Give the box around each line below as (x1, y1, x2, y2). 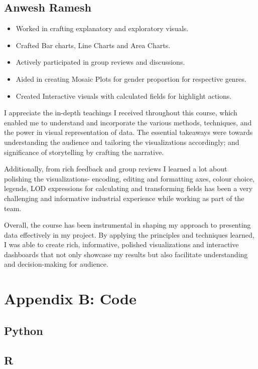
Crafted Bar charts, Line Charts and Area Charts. (16, 40, 171, 50)
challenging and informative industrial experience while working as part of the (4, 193, 244, 203)
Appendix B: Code (4, 288, 137, 309)
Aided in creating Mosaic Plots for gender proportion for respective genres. (16, 73, 246, 84)
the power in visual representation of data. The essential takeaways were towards (4, 127, 253, 137)
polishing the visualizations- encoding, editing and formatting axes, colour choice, (4, 173, 254, 183)
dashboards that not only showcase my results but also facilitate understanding (4, 249, 248, 259)
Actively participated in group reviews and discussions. (16, 57, 185, 67)
